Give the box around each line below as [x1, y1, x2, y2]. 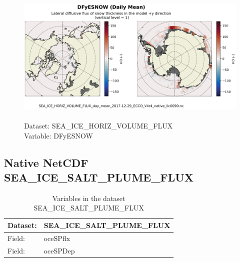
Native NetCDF [4, 154, 88, 170]
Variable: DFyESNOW [24, 130, 93, 140]
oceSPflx [43, 232, 70, 243]
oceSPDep [43, 245, 75, 255]
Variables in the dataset [52, 192, 125, 203]
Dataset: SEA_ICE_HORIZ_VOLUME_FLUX [24, 120, 173, 131]
